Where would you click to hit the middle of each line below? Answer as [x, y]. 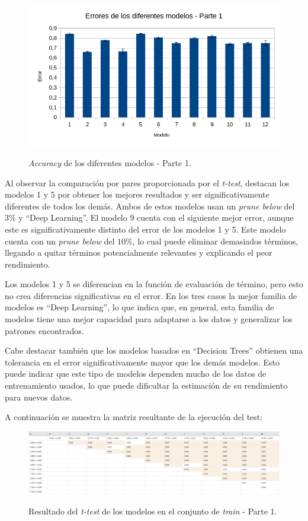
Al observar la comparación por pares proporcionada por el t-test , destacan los [147, 182]
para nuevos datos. [39, 397]
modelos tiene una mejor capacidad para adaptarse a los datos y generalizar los [149, 319]
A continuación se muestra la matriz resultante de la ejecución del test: [134, 417]
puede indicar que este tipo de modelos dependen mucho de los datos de [136, 374]
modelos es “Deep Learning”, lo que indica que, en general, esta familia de [139, 307]
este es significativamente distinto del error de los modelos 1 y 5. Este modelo [145, 229]
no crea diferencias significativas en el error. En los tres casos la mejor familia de [151, 295]
